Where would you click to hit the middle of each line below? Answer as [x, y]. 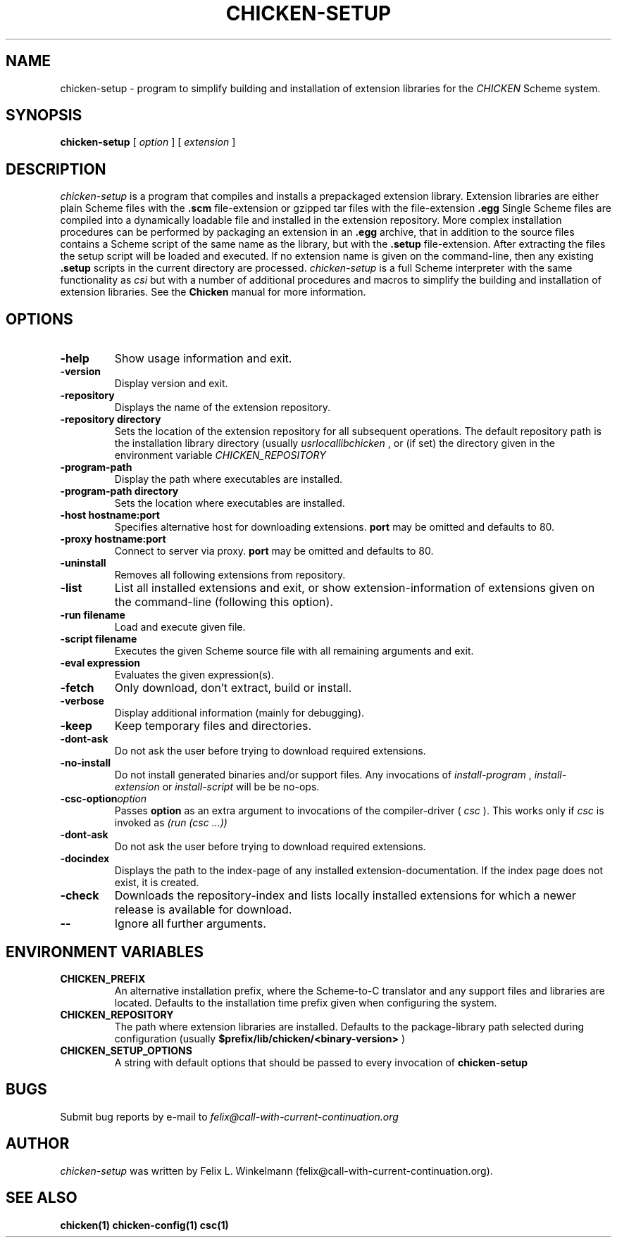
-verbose [82, 701]
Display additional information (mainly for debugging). [239, 713]
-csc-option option [104, 799]
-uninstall [83, 563]
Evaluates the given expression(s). [194, 675]
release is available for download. [203, 910]
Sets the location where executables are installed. [230, 503]
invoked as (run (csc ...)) [171, 823]
